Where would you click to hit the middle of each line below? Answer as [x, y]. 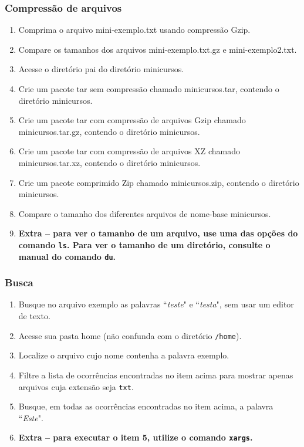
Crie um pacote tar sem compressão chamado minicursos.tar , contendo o [149, 89]
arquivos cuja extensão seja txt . [76, 386]
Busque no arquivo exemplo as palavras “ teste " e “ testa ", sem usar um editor [156, 304]
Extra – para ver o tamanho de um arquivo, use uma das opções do [158, 233]
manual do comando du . [67, 256]
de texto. [34, 316]
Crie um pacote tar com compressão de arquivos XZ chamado [129, 151]
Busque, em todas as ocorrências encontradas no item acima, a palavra [146, 406]
